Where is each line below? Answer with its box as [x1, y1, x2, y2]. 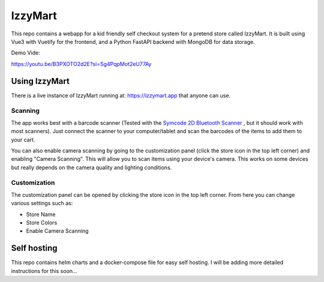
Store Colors [26, 219, 58, 226]
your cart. [11, 136, 35, 143]
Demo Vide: [11, 49, 40, 56]
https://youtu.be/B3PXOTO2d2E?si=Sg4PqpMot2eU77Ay [11, 60, 152, 67]
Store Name [26, 211, 56, 218]
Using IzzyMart [11, 76, 70, 86]
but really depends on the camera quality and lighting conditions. [11, 164, 172, 171]
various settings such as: [11, 200, 73, 207]
